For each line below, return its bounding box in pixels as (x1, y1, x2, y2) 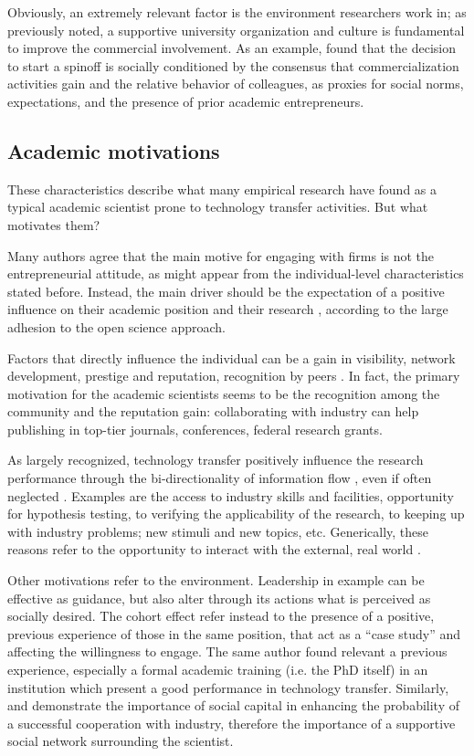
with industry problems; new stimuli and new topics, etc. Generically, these (7, 521, 429, 541)
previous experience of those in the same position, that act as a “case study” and (7, 624, 461, 643)
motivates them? (7, 215, 100, 234)
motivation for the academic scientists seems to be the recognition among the (7, 383, 440, 403)
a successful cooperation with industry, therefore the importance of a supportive (7, 713, 456, 732)
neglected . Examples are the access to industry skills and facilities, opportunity (7, 486, 454, 505)
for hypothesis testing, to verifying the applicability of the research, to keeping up (7, 504, 465, 523)
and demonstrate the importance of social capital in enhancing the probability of (7, 696, 459, 715)
